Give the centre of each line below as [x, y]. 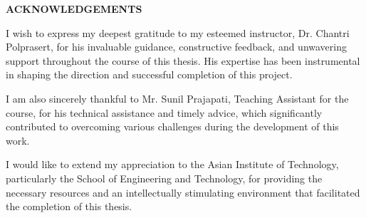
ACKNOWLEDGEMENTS [74, 9]
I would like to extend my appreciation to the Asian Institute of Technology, [172, 164]
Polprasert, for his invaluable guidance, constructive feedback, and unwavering [176, 47]
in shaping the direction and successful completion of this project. [149, 74]
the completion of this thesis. [69, 206]
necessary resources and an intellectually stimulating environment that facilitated [183, 192]
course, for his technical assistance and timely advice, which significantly [164, 112]
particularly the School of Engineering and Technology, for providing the [164, 178]
